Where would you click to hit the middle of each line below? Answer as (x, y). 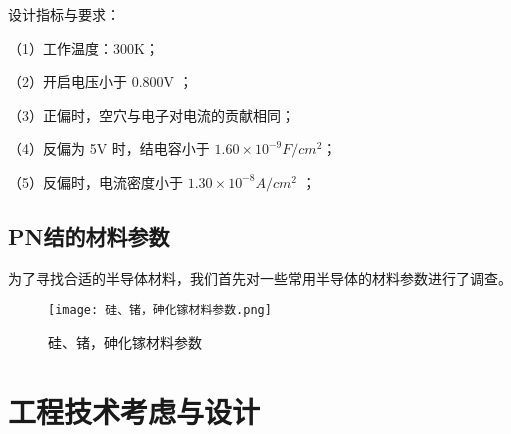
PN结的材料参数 (89, 235)
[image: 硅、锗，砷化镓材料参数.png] (160, 310)
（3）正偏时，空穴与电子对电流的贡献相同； (151, 114)
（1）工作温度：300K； (83, 47)
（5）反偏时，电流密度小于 (95, 181)
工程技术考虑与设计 (134, 410)
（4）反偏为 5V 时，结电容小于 (109, 148)
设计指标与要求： (64, 14)
